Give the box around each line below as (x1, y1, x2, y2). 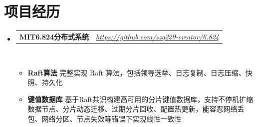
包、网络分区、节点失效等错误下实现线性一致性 (27, 113, 182, 123)
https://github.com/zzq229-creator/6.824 (96, 31, 219, 41)
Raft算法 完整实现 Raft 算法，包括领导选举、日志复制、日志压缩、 (27, 67, 246, 77)
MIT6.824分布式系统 (19, 31, 89, 41)
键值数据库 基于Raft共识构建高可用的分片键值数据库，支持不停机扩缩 (27, 93, 254, 104)
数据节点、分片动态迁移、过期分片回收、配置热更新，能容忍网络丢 (27, 103, 245, 114)
